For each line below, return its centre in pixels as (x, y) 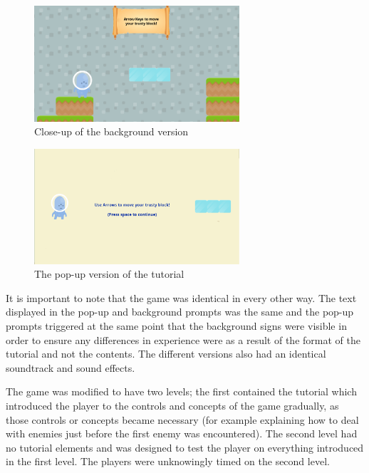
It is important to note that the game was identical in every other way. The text (181, 297)
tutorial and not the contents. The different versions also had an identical (166, 354)
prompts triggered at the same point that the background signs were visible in (176, 326)
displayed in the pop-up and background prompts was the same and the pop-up (180, 312)
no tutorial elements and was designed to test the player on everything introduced (185, 447)
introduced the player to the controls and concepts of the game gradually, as (172, 405)
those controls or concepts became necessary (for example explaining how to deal (182, 419)
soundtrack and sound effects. (71, 367)
